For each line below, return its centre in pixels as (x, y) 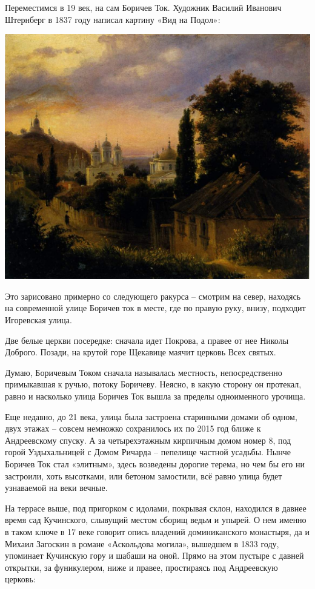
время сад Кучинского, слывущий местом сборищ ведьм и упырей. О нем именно (156, 520)
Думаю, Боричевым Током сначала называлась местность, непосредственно (144, 372)
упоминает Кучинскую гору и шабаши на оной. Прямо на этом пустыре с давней (154, 555)
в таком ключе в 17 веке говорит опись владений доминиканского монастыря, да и (157, 531)
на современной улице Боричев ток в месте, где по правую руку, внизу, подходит (155, 308)
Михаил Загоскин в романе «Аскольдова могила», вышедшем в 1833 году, (142, 543)
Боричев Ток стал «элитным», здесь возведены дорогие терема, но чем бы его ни (155, 463)
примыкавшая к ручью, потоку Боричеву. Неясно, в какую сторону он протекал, (153, 384)
